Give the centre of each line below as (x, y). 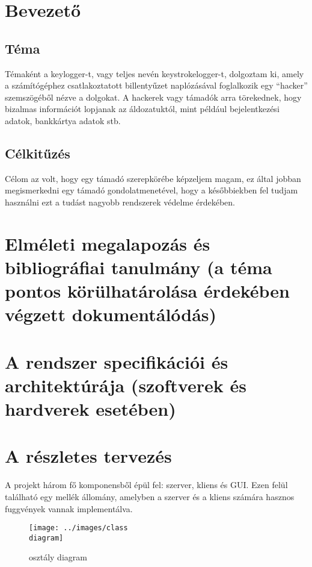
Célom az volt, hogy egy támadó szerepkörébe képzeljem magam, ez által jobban (153, 178)
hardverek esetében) (90, 409)
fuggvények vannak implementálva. (69, 508)
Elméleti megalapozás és (108, 243)
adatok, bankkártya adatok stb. (63, 120)
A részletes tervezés (88, 456)
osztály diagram (58, 557)
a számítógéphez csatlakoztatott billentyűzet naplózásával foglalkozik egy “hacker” (156, 85)
